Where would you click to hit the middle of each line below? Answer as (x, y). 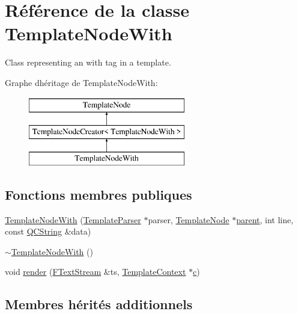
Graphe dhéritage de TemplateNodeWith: (81, 82)
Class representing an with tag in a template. (88, 62)
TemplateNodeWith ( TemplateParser (73, 219)
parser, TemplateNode (189, 219)
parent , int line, (265, 219)
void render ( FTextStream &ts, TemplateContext (96, 272)
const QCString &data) (48, 231)
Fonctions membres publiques (99, 194)
